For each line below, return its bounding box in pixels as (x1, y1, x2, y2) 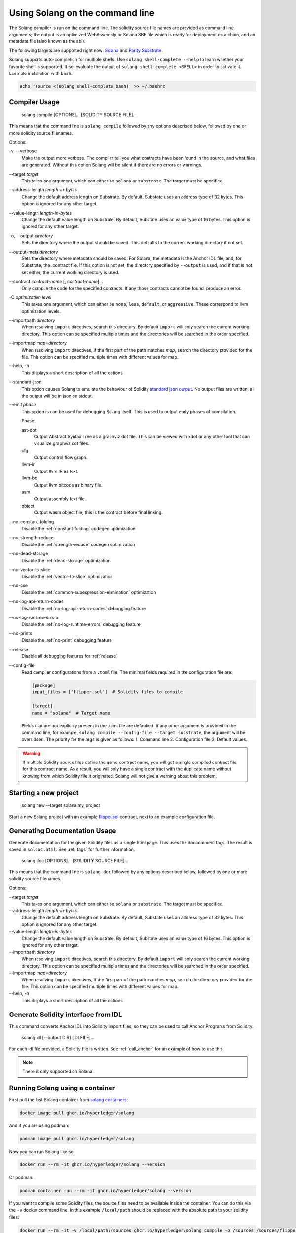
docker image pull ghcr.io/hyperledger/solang (19, 1110, 134, 1116)
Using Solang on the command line (9, 7, 155, 18)
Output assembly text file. (34, 496, 86, 502)
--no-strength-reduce (9, 535, 54, 541)
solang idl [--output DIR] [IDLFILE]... (21, 1035, 95, 1041)
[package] (32, 682, 56, 688)
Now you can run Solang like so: (9, 1149, 75, 1155)
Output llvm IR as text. (34, 468, 79, 474)
